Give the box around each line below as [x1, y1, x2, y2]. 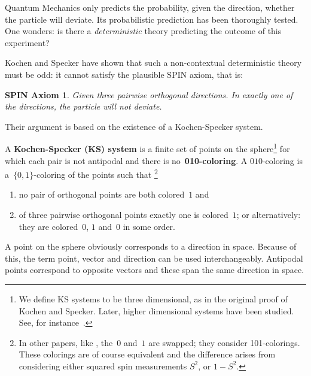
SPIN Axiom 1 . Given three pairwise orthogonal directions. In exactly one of [5, 88, 293, 101]
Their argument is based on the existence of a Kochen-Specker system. [5, 120, 263, 132]
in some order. [123, 220, 175, 232]
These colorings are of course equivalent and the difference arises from [19, 348, 276, 360]
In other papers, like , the [19, 336, 113, 348]
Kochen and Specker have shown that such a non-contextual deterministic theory [5, 56, 302, 69]
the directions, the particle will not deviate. [5, 100, 162, 113]
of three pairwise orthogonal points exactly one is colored [19, 208, 228, 221]
